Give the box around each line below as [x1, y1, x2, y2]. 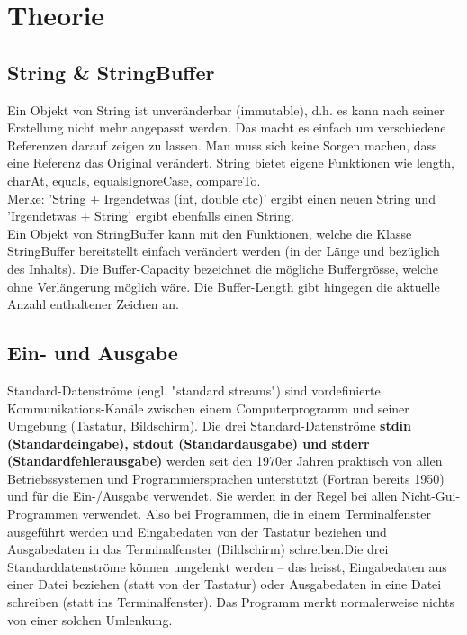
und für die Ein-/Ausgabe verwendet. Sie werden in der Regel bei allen [7, 486, 398, 505]
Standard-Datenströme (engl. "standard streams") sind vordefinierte [7, 380, 381, 399]
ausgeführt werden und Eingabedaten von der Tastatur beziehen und [7, 522, 387, 540]
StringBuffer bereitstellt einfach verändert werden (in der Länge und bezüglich [7, 241, 440, 260]
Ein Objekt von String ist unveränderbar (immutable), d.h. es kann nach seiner [7, 100, 445, 119]
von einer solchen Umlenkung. [7, 610, 173, 629]
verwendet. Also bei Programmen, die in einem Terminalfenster [82, 504, 431, 523]
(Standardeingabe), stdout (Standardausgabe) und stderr [7, 433, 370, 452]
